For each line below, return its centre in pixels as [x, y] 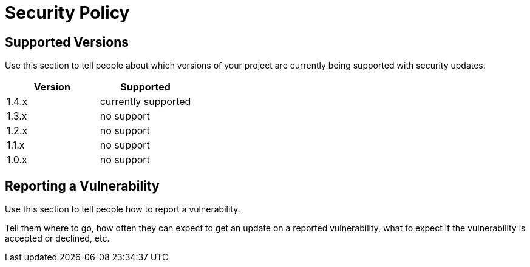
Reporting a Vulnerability [82, 186]
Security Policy [67, 13]
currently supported [145, 102]
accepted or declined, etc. [57, 238]
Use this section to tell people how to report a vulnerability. [123, 209]
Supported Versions [67, 42]
